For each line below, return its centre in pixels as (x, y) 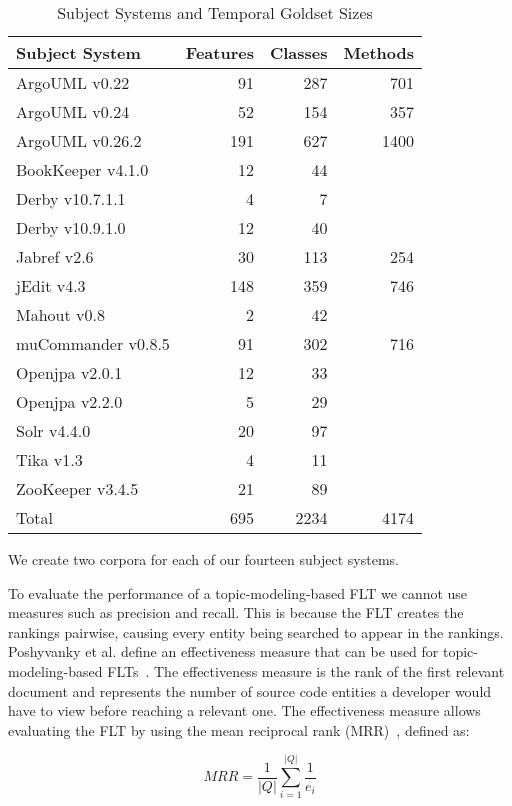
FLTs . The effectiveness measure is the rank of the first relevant (306, 670)
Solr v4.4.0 (53, 430)
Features (219, 52)
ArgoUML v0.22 (73, 82)
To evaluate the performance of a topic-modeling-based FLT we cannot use (238, 592)
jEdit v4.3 (51, 285)
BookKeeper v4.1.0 (82, 169)
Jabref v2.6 (55, 256)
